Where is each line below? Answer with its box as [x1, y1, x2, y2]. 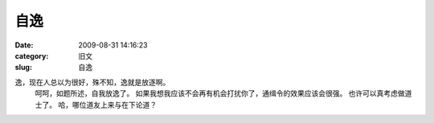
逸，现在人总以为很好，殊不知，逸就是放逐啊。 [14, 77, 170, 87]
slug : [14, 63, 32, 72]
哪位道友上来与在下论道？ [72, 100, 157, 109]
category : [14, 51, 49, 60]
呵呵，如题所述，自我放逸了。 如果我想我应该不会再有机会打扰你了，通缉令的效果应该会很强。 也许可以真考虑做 [35, 88, 405, 98]
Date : [14, 40, 34, 50]
